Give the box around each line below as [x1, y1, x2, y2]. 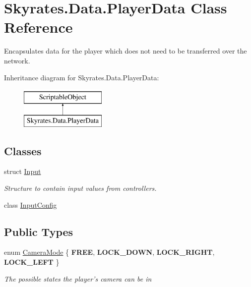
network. [4, 55, 30, 65]
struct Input [4, 166, 41, 176]
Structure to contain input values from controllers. [4, 183, 157, 193]
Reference [4, 17, 73, 37]
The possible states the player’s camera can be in [4, 273, 152, 284]
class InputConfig [4, 199, 57, 210]
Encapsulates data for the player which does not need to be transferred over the [4, 46, 247, 56]
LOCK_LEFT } [4, 257, 60, 267]
